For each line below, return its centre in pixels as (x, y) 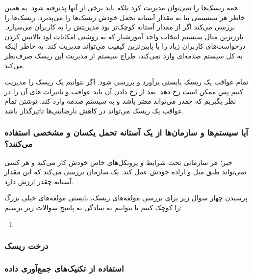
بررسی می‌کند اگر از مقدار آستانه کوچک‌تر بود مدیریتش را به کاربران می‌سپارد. (120, 27)
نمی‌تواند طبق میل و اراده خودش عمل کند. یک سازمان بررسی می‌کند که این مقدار (126, 172)
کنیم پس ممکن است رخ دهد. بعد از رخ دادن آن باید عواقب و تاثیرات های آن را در (124, 91)
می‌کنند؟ (19, 144)
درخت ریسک (26, 246)
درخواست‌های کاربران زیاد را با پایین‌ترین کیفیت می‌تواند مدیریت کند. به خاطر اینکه (125, 46)
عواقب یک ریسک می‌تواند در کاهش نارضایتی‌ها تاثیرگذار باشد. (94, 110)
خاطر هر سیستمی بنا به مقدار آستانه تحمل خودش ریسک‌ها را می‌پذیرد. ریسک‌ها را (125, 17)
